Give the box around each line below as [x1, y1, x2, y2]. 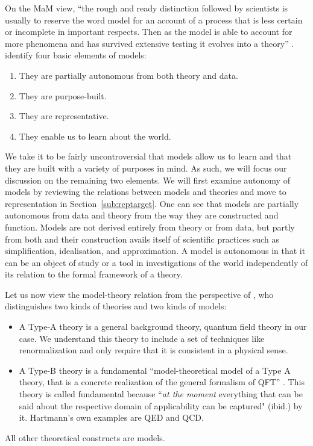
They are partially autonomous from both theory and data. [19, 69, 238, 81]
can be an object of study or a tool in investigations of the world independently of [5, 256, 308, 268]
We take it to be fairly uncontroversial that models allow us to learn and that [5, 150, 292, 163]
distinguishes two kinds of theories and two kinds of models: [5, 300, 227, 312]
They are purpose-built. [19, 89, 107, 102]
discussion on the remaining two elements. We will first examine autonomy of [5, 173, 290, 186]
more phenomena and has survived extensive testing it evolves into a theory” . [5, 37, 294, 49]
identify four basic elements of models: [5, 49, 147, 61]
